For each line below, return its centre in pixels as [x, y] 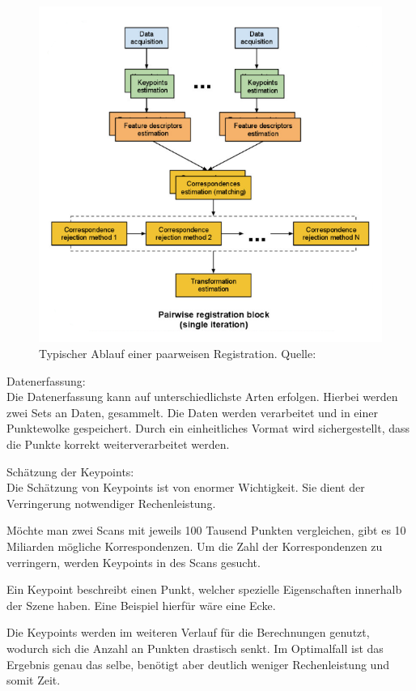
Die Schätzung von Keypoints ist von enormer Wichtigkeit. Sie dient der [186, 487]
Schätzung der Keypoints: [70, 471]
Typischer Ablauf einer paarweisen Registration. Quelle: [178, 354]
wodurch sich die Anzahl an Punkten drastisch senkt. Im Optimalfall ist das [195, 648]
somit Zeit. [34, 680]
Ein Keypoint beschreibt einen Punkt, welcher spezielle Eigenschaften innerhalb [204, 589]
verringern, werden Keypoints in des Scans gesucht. [134, 562]
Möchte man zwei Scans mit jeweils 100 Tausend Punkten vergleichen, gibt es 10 [206, 530]
